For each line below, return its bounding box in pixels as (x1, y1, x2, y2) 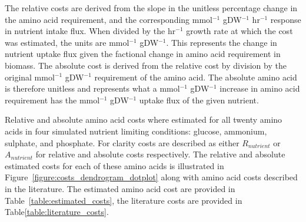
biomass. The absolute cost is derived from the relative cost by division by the (5, 59, 287, 71)
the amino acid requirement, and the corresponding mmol (5, 13, 212, 25)
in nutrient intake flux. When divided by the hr (5, 25, 176, 37)
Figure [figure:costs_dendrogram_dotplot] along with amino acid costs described (5, 171, 298, 183)
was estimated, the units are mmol (5, 36, 129, 48)
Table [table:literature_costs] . (5, 206, 109, 218)
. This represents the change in (166, 36, 277, 48)
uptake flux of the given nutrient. (139, 93, 259, 106)
